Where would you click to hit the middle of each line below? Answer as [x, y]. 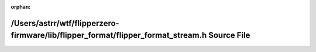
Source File [229, 36]
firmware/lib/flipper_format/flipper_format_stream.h [109, 36]
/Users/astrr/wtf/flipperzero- [65, 23]
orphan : [21, 7]
